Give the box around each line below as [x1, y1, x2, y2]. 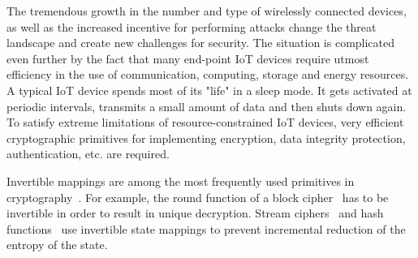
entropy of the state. [6, 236, 108, 253]
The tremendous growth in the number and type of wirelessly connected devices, [6, 2, 407, 19]
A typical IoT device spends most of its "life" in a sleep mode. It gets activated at [6, 81, 412, 98]
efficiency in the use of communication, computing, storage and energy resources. [6, 66, 409, 83]
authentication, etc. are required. [6, 145, 170, 162]
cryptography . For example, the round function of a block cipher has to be [6, 188, 389, 205]
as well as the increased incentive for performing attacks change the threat [6, 18, 377, 35]
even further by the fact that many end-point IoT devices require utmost [6, 49, 369, 67]
